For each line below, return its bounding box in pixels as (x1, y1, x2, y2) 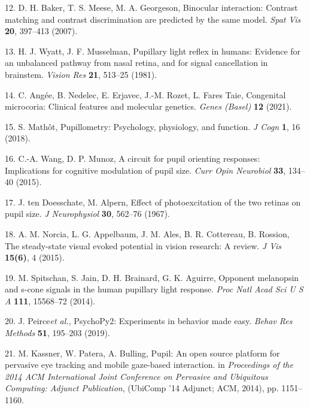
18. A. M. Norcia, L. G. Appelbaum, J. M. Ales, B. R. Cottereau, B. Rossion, (5, 227, 290, 240)
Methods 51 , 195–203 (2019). (5, 327, 110, 339)
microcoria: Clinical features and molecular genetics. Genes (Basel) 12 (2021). (5, 100, 292, 113)
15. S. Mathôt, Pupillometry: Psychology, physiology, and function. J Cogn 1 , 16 (5, 120, 300, 132)
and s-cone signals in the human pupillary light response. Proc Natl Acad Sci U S (5, 283, 303, 295)
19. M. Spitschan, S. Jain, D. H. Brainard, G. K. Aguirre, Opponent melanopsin (5, 271, 299, 283)
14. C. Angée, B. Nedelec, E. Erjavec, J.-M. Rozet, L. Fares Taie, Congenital (5, 88, 286, 101)
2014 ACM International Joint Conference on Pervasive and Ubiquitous (5, 370, 268, 382)
